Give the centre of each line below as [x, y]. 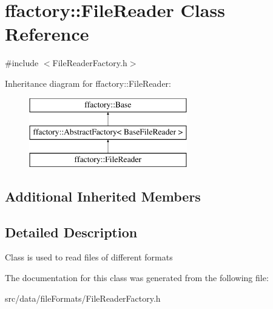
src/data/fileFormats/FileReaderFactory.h [83, 298]
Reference [47, 34]
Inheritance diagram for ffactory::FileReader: [88, 83]
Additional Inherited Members [103, 196]
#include [22, 63]
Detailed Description [71, 232]
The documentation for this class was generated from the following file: [137, 278]
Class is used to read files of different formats [89, 257]
